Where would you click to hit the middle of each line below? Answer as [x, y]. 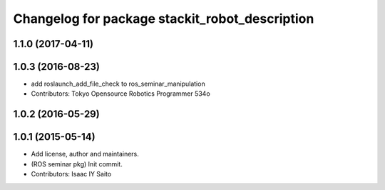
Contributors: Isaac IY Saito [71, 174]
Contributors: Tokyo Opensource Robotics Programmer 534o [120, 94]
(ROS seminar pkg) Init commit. [77, 164]
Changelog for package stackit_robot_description [164, 19]
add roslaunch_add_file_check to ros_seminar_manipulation [118, 84]
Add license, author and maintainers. [85, 154]
